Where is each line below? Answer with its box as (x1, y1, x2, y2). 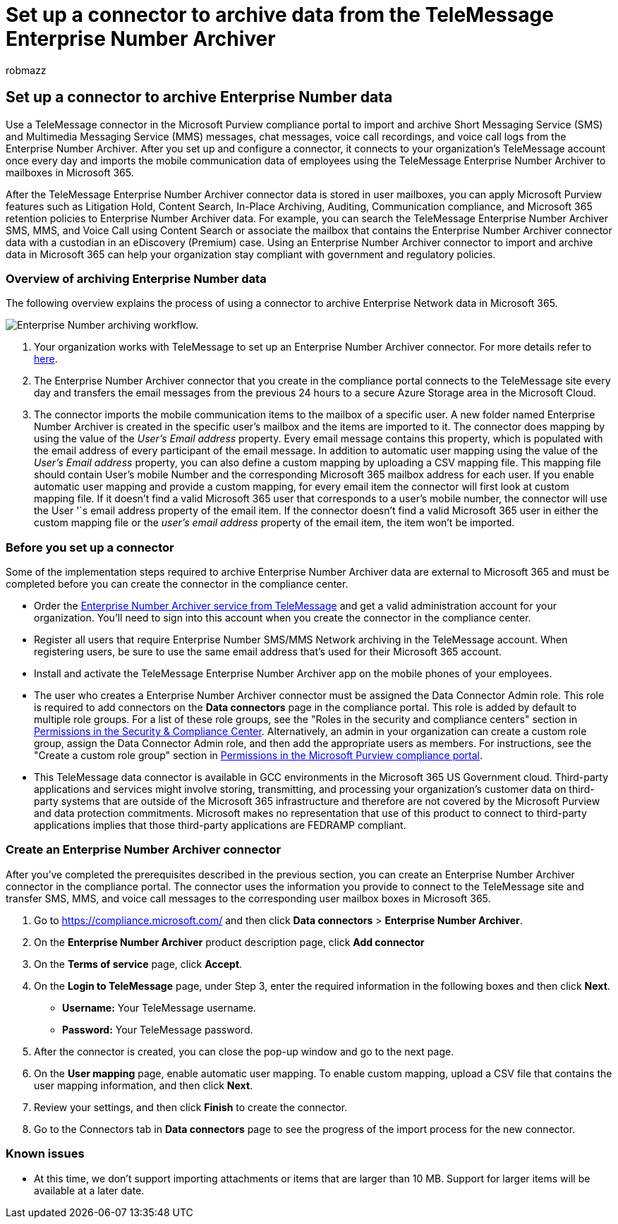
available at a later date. (34, 1184, 145, 1196)
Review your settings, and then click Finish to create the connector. (34, 1101, 348, 1113)
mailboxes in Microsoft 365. (6, 166, 134, 178)
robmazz (6, 63, 47, 76)
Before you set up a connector (6, 540, 174, 555)
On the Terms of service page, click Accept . (34, 957, 243, 970)
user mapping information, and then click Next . (34, 1079, 253, 1091)
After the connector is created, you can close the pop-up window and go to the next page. (34, 1045, 454, 1058)
